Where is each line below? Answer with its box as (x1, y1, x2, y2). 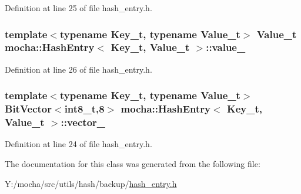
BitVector (5, 101, 52, 116)
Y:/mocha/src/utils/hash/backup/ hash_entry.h (5, 177, 177, 189)
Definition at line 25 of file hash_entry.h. (5, 2, 152, 13)
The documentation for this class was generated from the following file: (5, 157, 260, 169)
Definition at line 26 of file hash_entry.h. (5, 63, 152, 75)
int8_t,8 (64, 101, 105, 116)
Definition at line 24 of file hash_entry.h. (5, 138, 152, 150)
